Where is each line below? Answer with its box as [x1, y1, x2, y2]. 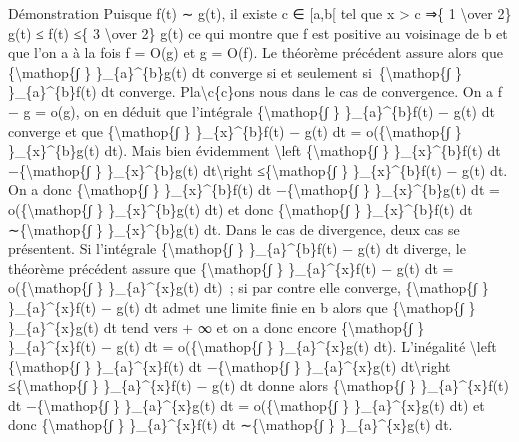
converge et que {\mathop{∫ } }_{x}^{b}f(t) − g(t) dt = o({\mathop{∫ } [8, 120, 462, 141]
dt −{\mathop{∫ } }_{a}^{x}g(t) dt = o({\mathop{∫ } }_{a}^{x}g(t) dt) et [8, 394, 485, 415]
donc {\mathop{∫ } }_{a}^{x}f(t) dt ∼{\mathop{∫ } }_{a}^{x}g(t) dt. [8, 414, 453, 435]
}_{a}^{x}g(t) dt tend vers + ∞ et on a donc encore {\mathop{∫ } [8, 316, 425, 337]
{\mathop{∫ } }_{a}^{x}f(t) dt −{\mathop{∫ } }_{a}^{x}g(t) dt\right [8, 355, 451, 376]
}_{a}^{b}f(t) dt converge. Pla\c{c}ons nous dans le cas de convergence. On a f [8, 81, 503, 102]
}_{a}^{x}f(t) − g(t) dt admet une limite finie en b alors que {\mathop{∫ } [8, 296, 476, 317]
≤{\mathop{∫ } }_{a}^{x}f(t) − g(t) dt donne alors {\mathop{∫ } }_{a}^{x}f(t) [8, 375, 509, 396]
